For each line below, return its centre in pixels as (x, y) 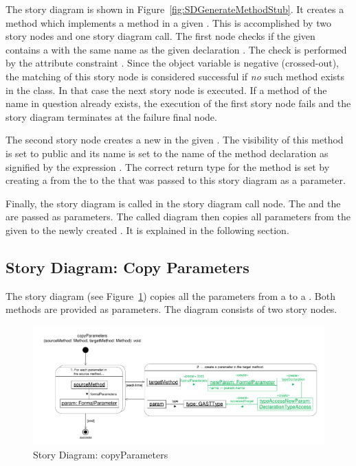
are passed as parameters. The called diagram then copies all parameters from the (178, 217)
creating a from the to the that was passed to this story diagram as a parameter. (176, 180)
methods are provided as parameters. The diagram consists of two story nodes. (171, 309)
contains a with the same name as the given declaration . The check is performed (176, 49)
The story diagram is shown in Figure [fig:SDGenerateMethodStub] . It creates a (175, 9)
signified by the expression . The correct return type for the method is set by (168, 166)
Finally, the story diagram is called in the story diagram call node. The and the (173, 203)
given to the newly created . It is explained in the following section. (147, 230)
